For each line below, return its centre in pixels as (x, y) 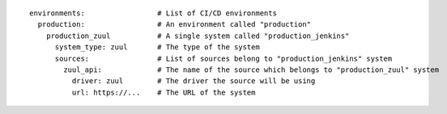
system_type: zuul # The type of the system (158, 47)
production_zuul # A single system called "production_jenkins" (198, 36)
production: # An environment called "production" (175, 25)
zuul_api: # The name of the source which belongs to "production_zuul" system (251, 70)
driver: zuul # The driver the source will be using (194, 81)
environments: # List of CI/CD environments (153, 13)
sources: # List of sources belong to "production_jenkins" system (223, 58)
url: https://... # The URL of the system (164, 92)
